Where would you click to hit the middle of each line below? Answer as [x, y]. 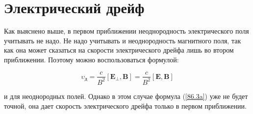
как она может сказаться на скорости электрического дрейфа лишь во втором [119, 50]
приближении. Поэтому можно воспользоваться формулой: [91, 59]
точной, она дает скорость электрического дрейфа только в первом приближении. [125, 105]
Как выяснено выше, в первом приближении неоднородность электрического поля [126, 31]
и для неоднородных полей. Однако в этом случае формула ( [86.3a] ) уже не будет [126, 96]
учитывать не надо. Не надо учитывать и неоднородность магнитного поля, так [123, 40]
